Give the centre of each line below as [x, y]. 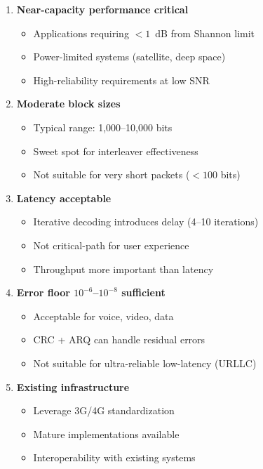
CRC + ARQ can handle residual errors [119, 339]
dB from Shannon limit [205, 33]
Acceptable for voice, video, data [103, 316]
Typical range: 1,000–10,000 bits [103, 127]
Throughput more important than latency [123, 269]
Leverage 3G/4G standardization [104, 410]
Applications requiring [81, 33]
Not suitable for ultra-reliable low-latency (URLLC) [145, 363]
